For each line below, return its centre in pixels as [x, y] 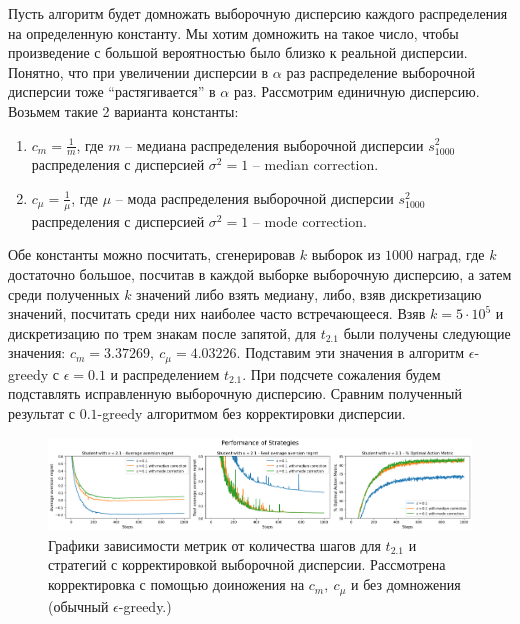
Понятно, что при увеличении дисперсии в [138, 71]
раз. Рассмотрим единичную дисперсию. [356, 91]
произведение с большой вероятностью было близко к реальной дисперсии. [238, 52]
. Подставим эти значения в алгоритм [350, 352]
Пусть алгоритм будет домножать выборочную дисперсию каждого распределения [258, 13]
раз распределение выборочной [380, 71]
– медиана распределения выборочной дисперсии [274, 144]
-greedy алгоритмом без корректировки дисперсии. [251, 413]
